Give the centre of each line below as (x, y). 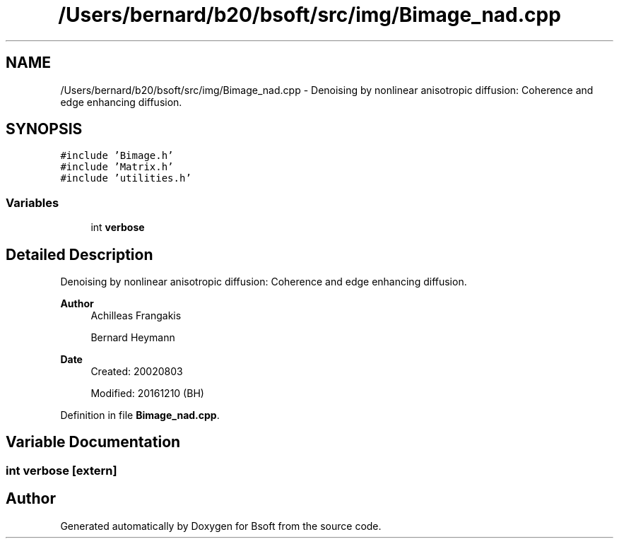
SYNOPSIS (44, 129)
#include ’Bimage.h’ (117, 156)
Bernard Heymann (133, 338)
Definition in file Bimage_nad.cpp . (140, 415)
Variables (33, 202)
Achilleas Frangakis (136, 316)
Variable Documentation (93, 442)
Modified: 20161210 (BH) (147, 394)
